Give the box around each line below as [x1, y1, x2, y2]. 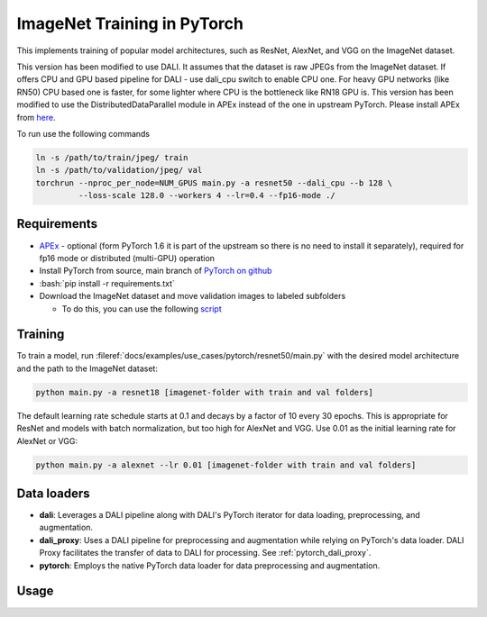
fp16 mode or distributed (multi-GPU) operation [39, 252, 216, 263]
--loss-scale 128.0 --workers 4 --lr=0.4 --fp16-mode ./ [78, 190, 335, 201]
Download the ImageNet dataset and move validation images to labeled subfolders [39, 291, 346, 302]
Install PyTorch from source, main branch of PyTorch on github [39, 266, 272, 277]
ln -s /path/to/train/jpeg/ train [35, 152, 188, 162]
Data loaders [16, 485, 90, 501]
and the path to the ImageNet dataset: [16, 363, 158, 374]
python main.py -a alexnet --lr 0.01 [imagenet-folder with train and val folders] [35, 459, 417, 470]
